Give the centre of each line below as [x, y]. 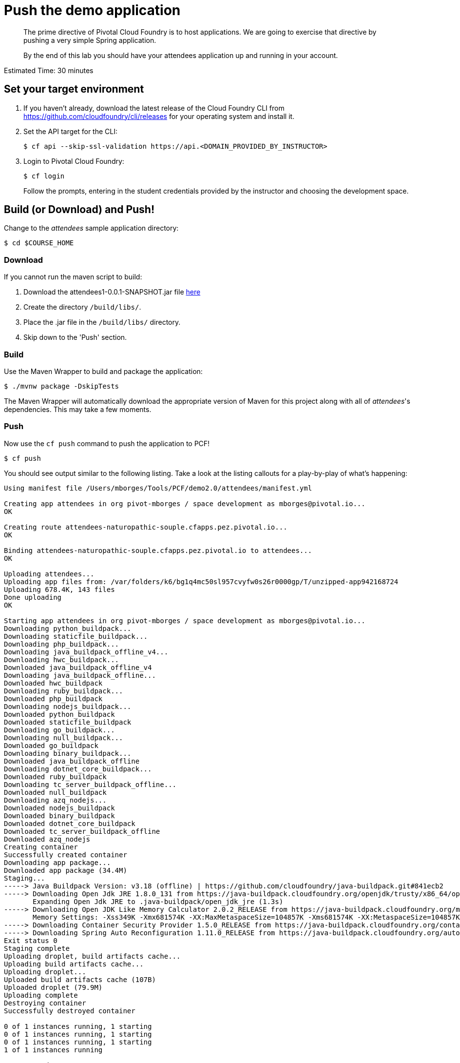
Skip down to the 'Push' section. [75, 337]
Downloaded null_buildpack [55, 792]
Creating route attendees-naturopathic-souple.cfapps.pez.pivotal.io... [146, 527]
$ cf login [44, 176]
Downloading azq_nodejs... [55, 800]
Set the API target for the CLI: [70, 131]
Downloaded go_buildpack [51, 745]
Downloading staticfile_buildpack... [76, 636]
